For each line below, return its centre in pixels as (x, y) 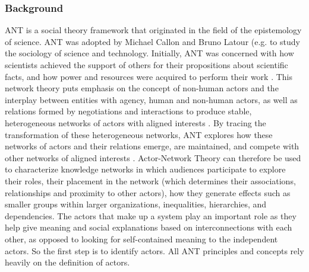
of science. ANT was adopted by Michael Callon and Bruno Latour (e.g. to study (152, 41)
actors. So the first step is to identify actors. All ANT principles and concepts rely (154, 250)
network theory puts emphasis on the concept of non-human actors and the (142, 88)
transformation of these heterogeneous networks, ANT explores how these (139, 134)
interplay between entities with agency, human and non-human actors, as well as (151, 99)
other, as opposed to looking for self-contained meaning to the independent (141, 239)
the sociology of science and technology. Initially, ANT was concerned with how (149, 53)
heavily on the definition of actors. (67, 262)
